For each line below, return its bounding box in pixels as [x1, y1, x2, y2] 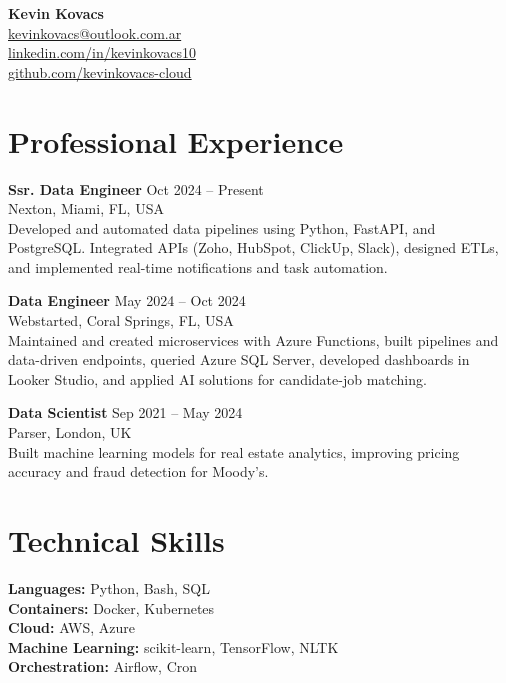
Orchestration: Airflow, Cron [8, 656, 198, 677]
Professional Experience [8, 120, 344, 161]
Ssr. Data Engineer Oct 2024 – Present [8, 178, 264, 199]
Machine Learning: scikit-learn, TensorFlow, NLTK [8, 636, 339, 657]
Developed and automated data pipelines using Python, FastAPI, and [8, 217, 436, 238]
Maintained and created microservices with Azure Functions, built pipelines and [8, 329, 499, 350]
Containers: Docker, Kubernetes [8, 597, 215, 618]
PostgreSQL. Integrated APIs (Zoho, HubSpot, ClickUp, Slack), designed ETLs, [8, 237, 499, 258]
